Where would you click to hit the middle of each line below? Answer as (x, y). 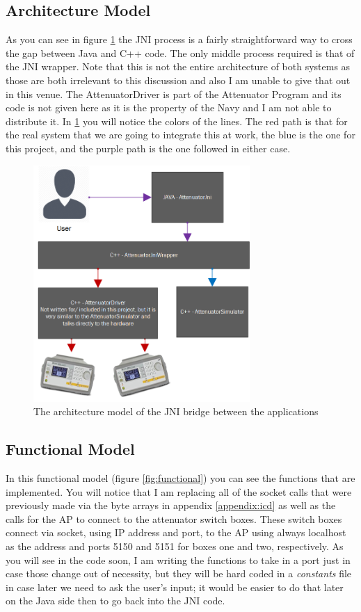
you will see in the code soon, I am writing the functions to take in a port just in (178, 559)
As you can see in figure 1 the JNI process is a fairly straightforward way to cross (179, 39)
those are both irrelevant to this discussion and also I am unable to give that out (178, 80)
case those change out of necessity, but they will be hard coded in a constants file (179, 573)
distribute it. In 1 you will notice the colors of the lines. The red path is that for (177, 121)
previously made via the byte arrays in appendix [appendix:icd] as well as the (171, 505)
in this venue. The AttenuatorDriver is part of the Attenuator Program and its (174, 94)
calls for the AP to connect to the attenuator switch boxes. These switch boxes (174, 518)
